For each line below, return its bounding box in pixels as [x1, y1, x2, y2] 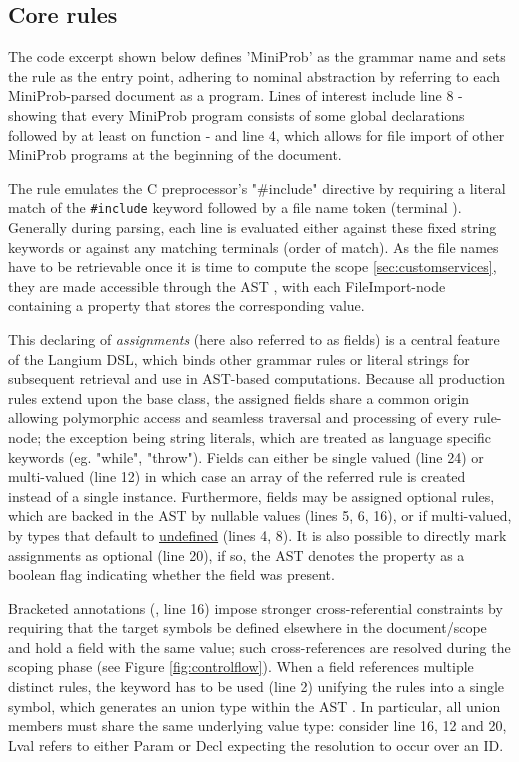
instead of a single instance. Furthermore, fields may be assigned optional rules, [8, 485, 495, 506]
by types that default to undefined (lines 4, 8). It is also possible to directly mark [8, 524, 507, 545]
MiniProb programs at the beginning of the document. [8, 144, 342, 165]
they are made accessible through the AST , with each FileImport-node [8, 275, 446, 296]
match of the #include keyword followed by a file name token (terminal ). [8, 197, 462, 218]
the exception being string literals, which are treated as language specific [45, 426, 492, 447]
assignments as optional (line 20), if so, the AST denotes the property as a [8, 544, 465, 565]
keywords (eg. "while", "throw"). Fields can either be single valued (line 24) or [8, 446, 484, 467]
